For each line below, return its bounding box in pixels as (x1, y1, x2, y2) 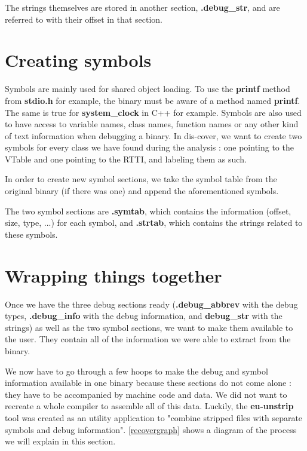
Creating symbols (5, 48, 152, 72)
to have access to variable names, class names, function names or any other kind (5, 118, 299, 130)
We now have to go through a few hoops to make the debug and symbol (5, 364, 268, 377)
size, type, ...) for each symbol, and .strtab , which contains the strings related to (5, 216, 303, 229)
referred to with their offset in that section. (5, 13, 162, 25)
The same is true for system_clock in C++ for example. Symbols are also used (5, 106, 302, 118)
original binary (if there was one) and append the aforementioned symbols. (5, 185, 279, 197)
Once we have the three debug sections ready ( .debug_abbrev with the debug (5, 297, 298, 310)
